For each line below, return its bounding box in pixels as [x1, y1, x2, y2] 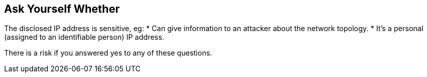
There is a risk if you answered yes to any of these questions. [4, 48, 212, 58]
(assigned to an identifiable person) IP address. [4, 33, 165, 42]
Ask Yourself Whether [4, 3, 120, 15]
